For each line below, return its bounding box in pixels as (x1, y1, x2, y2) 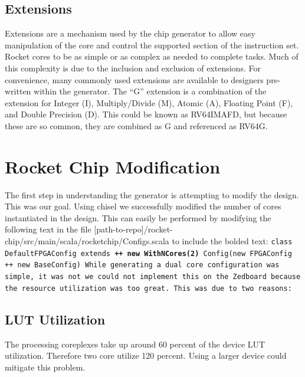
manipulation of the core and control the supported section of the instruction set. (5, 38, 299, 51)
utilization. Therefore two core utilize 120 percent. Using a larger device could (5, 349, 287, 362)
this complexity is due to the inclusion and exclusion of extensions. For (5, 61, 261, 74)
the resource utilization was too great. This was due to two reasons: (5, 284, 292, 293)
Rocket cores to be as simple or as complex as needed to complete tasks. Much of (5, 50, 299, 63)
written (5, 85, 31, 97)
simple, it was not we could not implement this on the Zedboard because (5, 273, 301, 281)
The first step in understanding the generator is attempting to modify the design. (5, 188, 299, 201)
